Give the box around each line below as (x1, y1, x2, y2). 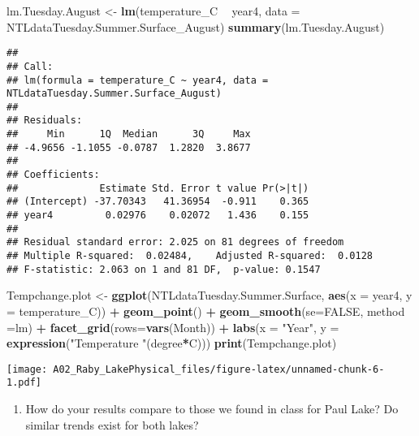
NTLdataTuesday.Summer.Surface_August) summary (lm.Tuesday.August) (6, 18, 385, 35)
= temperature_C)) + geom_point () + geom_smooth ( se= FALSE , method (6, 302, 405, 319)
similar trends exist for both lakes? (25, 416, 199, 433)
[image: (6, 363, 48, 375)
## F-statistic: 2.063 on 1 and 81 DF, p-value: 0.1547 (6, 263, 321, 275)
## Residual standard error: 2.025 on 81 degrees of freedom (6, 236, 344, 248)
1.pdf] (6, 377, 41, 389)
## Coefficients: (6, 169, 100, 181)
